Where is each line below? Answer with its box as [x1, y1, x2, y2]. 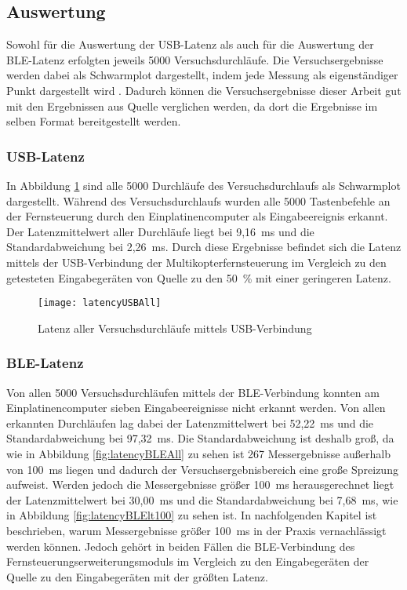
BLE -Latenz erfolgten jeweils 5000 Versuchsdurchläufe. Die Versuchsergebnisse [6, 51, 383, 67]
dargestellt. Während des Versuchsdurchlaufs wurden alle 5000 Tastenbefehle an [6, 192, 391, 209]
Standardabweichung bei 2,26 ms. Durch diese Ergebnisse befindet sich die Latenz [6, 239, 402, 255]
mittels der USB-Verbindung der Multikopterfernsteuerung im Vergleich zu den [6, 253, 387, 270]
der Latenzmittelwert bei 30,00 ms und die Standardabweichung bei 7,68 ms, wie [6, 491, 398, 508]
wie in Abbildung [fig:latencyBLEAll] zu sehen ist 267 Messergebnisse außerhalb [6, 445, 391, 461]
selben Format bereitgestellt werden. [6, 113, 181, 129]
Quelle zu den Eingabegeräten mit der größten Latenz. [6, 568, 268, 585]
